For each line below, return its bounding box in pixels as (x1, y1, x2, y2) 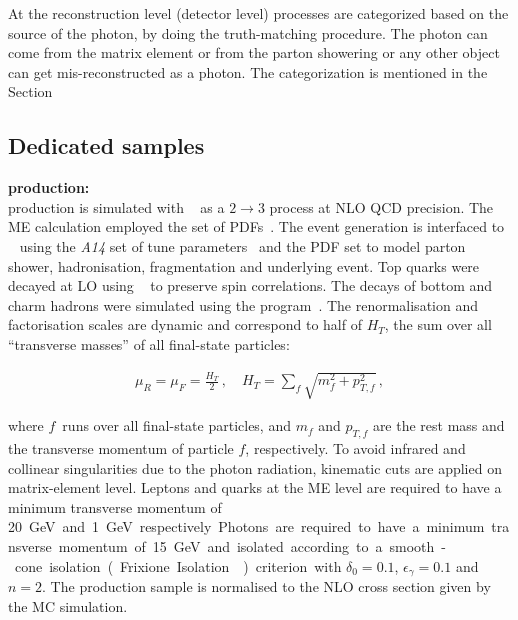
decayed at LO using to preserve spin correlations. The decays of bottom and (8, 275, 493, 296)
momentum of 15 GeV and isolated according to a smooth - (58, 535, 446, 556)
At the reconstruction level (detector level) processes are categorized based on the (8, 3, 509, 23)
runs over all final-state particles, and (62, 415, 291, 436)
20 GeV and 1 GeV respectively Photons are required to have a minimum (8, 516, 485, 537)
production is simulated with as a (8, 196, 225, 217)
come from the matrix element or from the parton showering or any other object (8, 42, 500, 63)
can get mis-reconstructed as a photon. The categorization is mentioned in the (8, 61, 488, 82)
